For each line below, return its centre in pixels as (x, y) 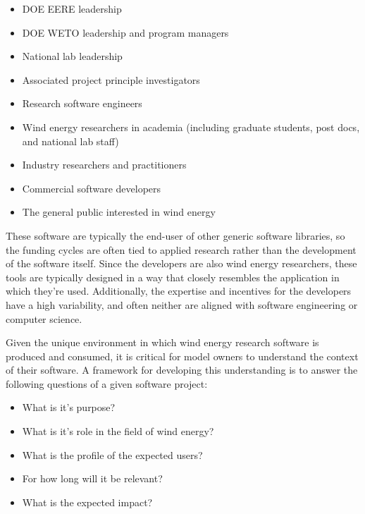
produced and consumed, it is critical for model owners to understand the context (182, 356)
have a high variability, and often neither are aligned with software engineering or (182, 304)
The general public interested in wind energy (119, 212)
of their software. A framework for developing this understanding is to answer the (182, 370)
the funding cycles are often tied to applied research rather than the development (181, 249)
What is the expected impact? (87, 502)
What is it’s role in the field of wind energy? (118, 431)
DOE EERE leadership (72, 8)
